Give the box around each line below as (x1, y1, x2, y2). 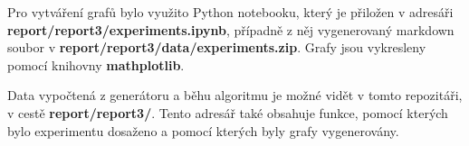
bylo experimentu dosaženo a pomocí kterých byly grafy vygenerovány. (7, 121, 399, 140)
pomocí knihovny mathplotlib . (7, 55, 185, 74)
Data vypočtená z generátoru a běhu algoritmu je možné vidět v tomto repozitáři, (7, 86, 463, 105)
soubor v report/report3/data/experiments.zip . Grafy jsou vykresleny (7, 38, 426, 57)
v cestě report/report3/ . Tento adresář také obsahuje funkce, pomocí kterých (7, 103, 448, 122)
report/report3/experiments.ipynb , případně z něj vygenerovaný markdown (7, 20, 455, 39)
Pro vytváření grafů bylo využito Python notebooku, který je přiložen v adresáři (7, 3, 454, 21)
